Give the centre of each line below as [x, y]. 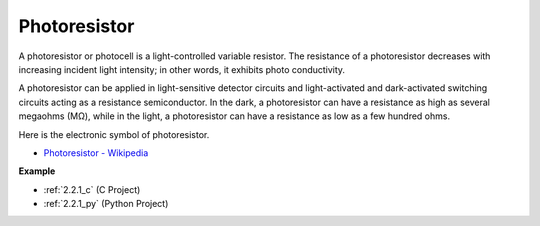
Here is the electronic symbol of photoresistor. [114, 134]
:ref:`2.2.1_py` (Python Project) [106, 204]
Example [37, 171]
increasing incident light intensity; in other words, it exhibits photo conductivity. [181, 69]
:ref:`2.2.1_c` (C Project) [92, 189]
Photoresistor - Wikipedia [96, 152]
